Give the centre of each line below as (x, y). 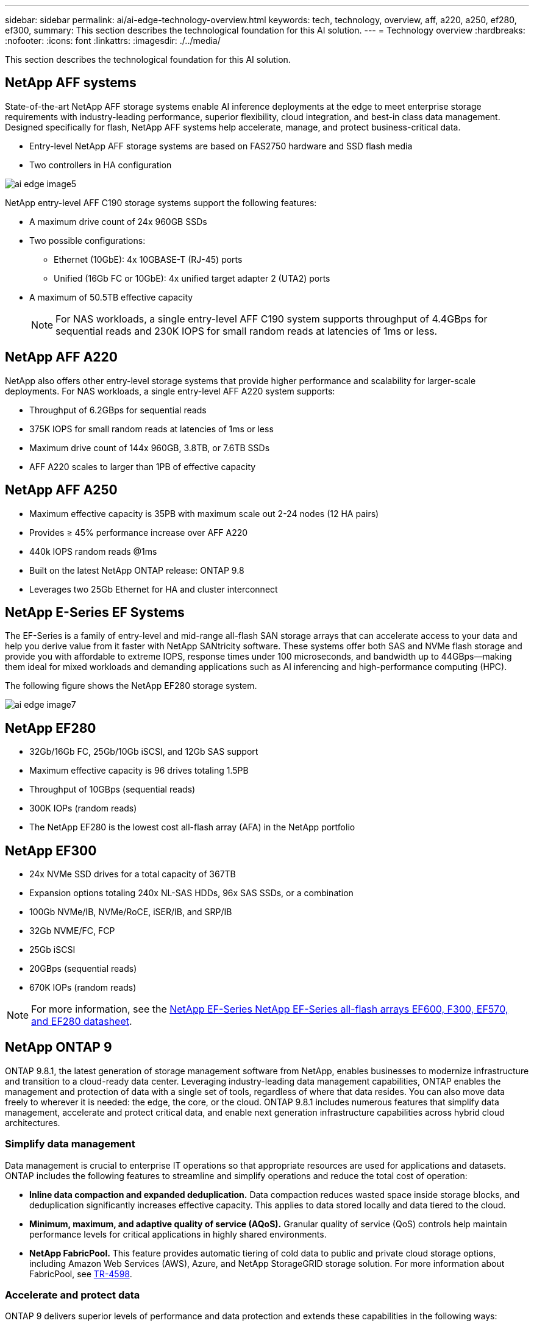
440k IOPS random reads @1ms (93, 551)
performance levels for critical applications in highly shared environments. (178, 1234)
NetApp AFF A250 (61, 490)
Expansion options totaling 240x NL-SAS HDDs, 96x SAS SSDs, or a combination (191, 893)
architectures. (33, 1122)
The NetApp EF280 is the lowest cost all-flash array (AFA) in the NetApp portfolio (192, 827)
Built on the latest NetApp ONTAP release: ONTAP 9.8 (137, 570)
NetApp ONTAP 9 (59, 1047)
